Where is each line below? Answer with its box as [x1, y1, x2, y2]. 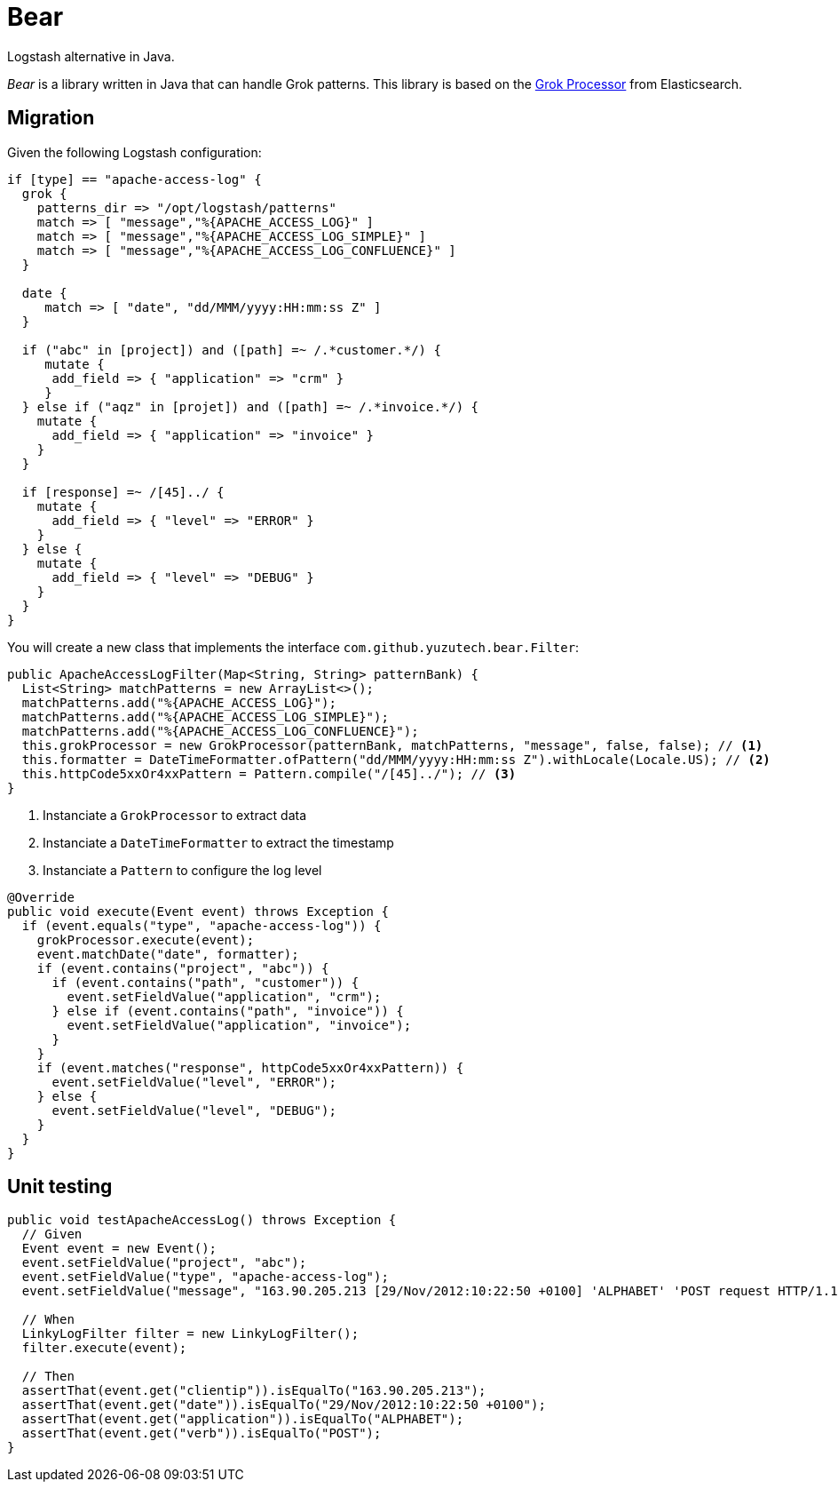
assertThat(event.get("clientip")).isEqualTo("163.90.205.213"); [21, 1383, 486, 1398]
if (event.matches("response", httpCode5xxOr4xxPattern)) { [36, 1060, 464, 1075]
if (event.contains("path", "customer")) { [51, 975, 360, 990]
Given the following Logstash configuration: [7, 144, 262, 160]
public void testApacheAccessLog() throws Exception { [7, 1213, 397, 1228]
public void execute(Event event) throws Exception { [7, 904, 389, 919]
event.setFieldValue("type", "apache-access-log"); [21, 1270, 389, 1285]
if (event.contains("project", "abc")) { [36, 960, 329, 975]
